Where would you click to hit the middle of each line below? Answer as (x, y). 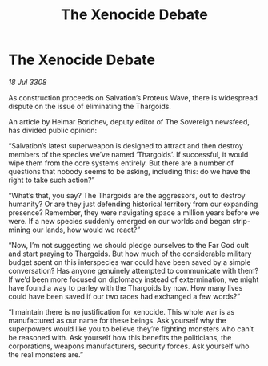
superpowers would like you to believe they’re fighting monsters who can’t (131, 329)
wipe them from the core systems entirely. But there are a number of (121, 163)
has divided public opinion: (53, 130)
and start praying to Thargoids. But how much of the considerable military (130, 254)
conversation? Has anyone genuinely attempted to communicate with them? (133, 270)
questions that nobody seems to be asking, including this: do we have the (130, 171)
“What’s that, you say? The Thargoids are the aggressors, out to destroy (127, 195)
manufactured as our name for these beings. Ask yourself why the (117, 320)
